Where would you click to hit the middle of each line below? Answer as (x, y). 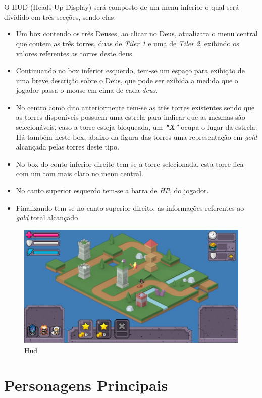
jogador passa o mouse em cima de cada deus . (87, 90)
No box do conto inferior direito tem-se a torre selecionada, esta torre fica (130, 163)
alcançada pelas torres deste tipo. (67, 147)
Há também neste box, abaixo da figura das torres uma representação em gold (137, 137)
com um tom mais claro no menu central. (80, 173)
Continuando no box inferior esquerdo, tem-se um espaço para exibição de (130, 70)
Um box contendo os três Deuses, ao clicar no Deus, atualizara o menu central (137, 34)
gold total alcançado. (48, 217)
